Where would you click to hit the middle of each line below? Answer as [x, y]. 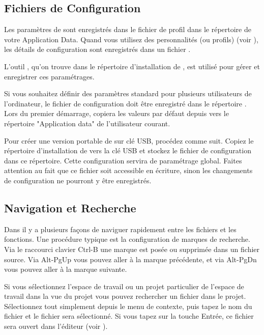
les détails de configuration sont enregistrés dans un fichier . [97, 49]
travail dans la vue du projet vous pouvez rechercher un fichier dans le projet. [125, 296]
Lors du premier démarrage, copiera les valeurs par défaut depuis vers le [116, 113]
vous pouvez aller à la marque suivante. [66, 269]
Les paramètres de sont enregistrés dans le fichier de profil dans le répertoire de [128, 29]
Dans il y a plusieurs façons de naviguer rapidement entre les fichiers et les [120, 229]
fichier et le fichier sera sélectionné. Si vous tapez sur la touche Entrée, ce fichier [129, 316]
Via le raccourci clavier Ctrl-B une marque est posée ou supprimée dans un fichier [132, 249]
